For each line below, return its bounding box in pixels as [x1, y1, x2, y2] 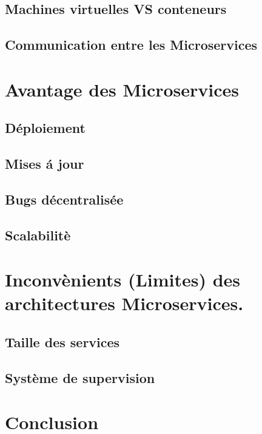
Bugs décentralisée [5, 189, 124, 208]
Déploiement [5, 118, 86, 137]
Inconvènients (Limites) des [5, 267, 241, 292]
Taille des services [5, 333, 120, 351]
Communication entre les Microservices [5, 35, 258, 54]
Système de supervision [5, 368, 155, 387]
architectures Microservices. [5, 291, 244, 316]
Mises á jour [5, 154, 84, 173]
